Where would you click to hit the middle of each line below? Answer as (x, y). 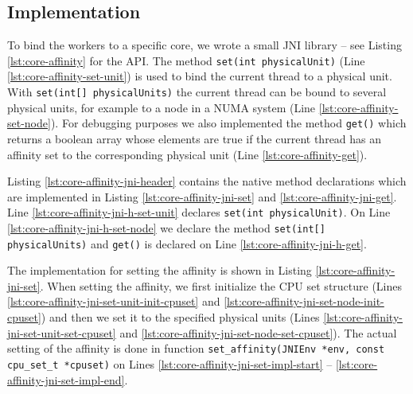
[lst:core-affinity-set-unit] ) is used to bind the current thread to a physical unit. (200, 76)
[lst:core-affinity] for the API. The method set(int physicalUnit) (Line (186, 60)
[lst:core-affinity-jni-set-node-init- (304, 301)
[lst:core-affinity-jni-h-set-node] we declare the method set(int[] (166, 227)
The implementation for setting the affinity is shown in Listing (160, 270)
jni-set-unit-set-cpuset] (62, 332)
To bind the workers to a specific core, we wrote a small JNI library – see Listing (205, 45)
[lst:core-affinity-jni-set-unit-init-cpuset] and (114, 301)
